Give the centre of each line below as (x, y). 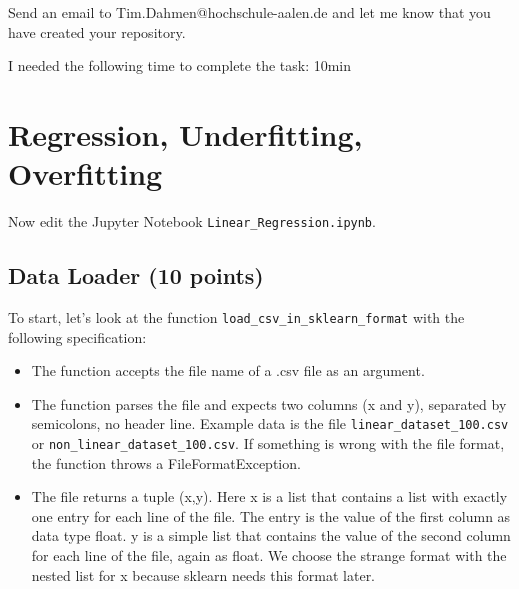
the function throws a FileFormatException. (166, 462)
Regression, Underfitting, (185, 133)
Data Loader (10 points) (136, 275)
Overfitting (85, 173)
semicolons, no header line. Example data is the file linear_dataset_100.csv (270, 423)
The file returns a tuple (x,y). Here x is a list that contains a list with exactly (269, 496)
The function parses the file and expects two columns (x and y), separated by (269, 403)
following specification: (77, 336)
